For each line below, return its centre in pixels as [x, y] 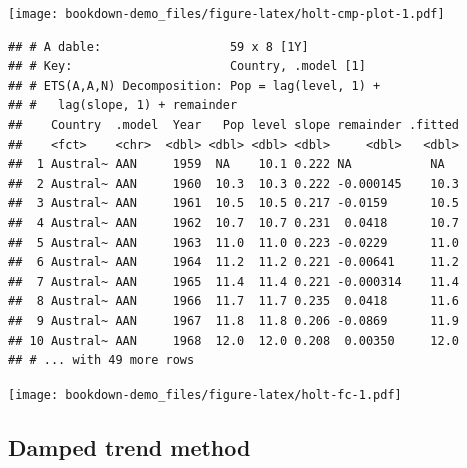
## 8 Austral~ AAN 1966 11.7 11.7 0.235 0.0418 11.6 [234, 301]
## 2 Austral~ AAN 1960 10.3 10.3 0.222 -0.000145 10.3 [234, 183]
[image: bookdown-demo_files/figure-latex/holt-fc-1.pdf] [205, 394]
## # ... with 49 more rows [101, 360]
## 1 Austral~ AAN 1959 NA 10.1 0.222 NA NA [226, 164]
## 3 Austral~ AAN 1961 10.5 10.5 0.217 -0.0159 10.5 [234, 203]
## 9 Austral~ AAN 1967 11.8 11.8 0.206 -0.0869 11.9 [234, 320]
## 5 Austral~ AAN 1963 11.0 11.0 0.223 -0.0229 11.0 [234, 242]
